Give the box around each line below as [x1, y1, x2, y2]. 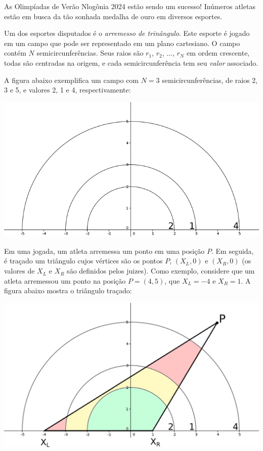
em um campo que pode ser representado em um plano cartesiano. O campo [4, 37, 240, 48]
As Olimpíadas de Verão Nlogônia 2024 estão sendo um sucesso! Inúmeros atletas [4, 1, 255, 11]
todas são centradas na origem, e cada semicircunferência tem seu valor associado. [4, 57, 258, 68]
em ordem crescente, [187, 48, 250, 58]
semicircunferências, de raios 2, [162, 74, 258, 85]
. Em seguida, [211, 245, 254, 256]
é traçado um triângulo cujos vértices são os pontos [4, 255, 163, 266]
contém [4, 48, 26, 58]
